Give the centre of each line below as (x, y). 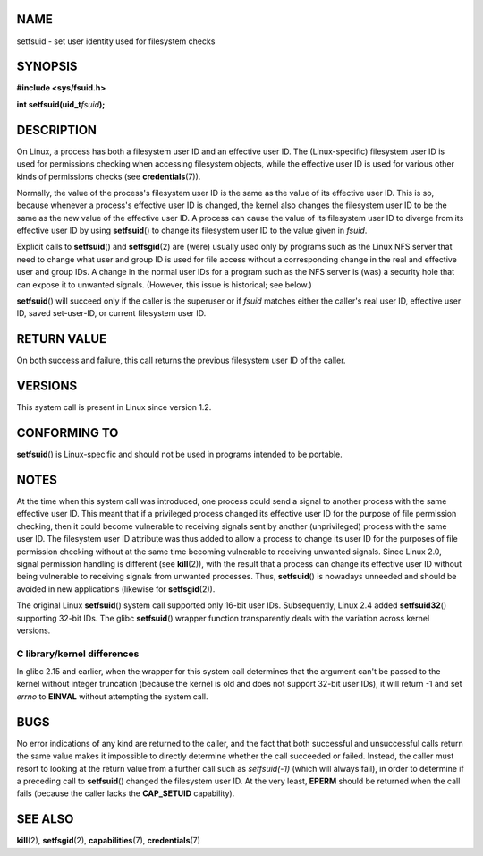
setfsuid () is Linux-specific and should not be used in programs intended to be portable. (180, 454)
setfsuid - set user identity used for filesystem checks (116, 41)
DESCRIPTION (57, 130)
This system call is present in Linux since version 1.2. (114, 407)
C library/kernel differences (78, 654)
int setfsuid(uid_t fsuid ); (61, 104)
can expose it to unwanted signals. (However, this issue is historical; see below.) (164, 284)
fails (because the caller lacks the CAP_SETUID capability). (126, 793)
